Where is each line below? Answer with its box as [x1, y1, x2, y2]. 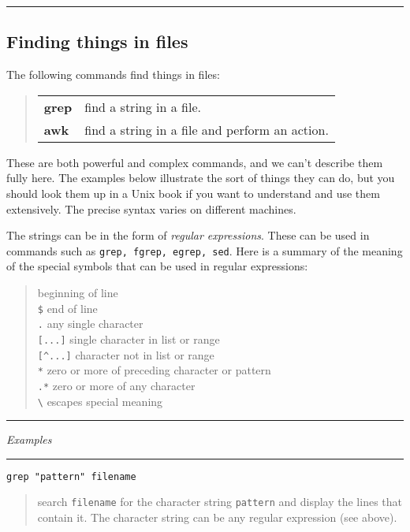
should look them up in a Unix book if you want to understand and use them [6, 184, 380, 201]
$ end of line [37, 299, 98, 316]
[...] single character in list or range [37, 330, 220, 347]
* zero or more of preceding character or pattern [37, 362, 271, 378]
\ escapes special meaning [37, 392, 163, 409]
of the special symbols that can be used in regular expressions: [6, 258, 308, 274]
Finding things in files [6, 29, 188, 54]
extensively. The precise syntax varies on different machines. [6, 200, 296, 217]
